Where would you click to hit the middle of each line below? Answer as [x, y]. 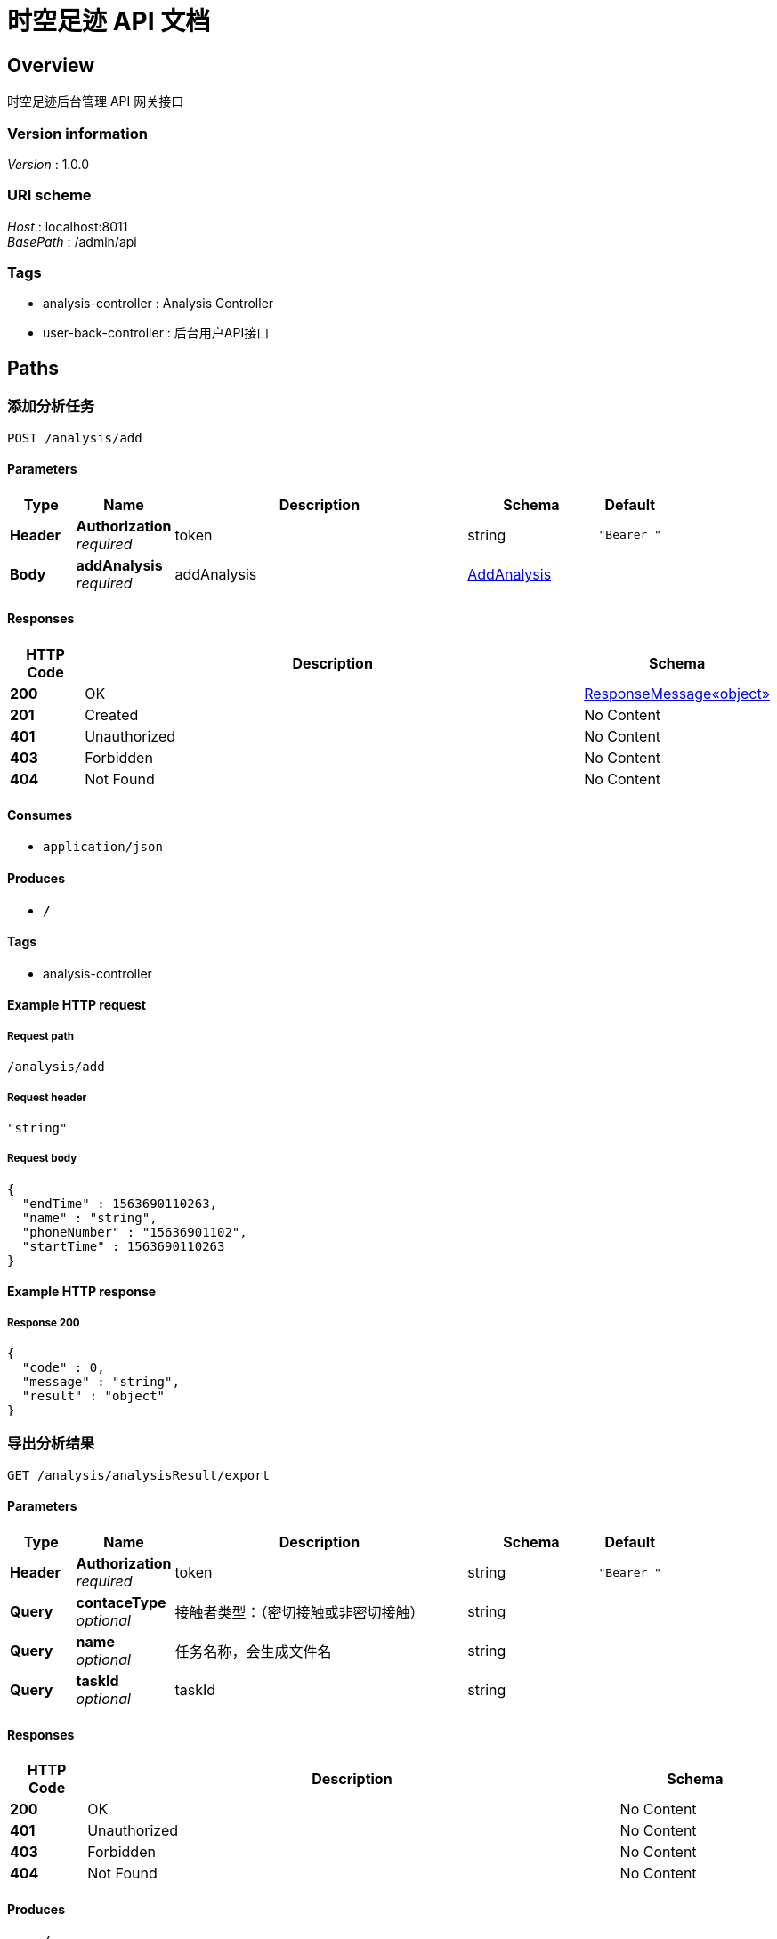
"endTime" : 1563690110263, [120, 1203]
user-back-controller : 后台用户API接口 [156, 333]
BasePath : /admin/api [72, 241]
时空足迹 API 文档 [109, 21]
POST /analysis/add [75, 438]
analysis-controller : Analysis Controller [158, 304]
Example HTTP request [77, 1005]
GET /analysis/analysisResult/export [139, 1475]
